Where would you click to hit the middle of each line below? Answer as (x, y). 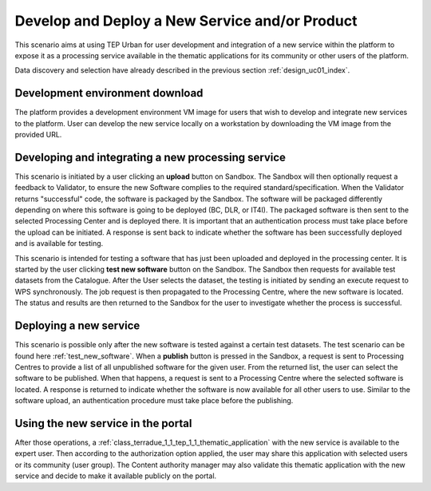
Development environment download (109, 93)
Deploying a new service (77, 326)
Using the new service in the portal (103, 423)
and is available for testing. (59, 244)
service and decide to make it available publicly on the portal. (116, 476)
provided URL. (38, 135)
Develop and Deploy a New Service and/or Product (186, 21)
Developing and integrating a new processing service (150, 157)
